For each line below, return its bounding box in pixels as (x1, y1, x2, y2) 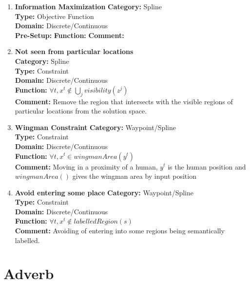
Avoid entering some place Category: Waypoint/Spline (15, 187, 193, 197)
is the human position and (168, 161, 246, 171)
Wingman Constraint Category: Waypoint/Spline (15, 122, 176, 132)
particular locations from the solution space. (15, 106, 147, 116)
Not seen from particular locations (15, 46, 134, 57)
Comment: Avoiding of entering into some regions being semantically (15, 226, 225, 236)
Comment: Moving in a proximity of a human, (15, 161, 158, 171)
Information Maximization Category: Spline (15, 1, 162, 11)
